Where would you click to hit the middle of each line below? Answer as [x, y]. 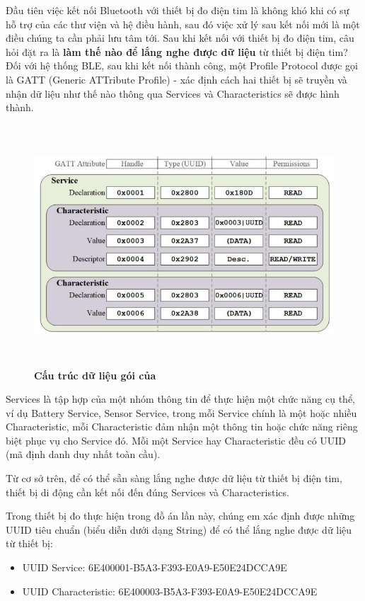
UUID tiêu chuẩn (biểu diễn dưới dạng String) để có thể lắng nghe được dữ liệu [179, 529]
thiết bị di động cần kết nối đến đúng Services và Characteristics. [147, 492]
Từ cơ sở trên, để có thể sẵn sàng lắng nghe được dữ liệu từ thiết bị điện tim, [174, 478]
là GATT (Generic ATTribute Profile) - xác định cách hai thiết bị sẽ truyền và [176, 79]
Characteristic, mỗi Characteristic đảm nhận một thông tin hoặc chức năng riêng [182, 427]
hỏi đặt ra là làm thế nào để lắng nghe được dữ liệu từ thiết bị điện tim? [177, 51]
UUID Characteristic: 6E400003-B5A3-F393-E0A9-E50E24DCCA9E [170, 591]
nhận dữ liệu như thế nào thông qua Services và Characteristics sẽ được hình [173, 93]
